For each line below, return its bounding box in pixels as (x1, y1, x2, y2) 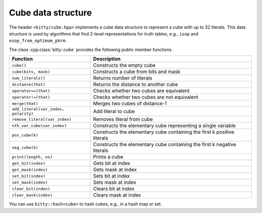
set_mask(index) (12, 180, 48, 185)
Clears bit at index (93, 185, 135, 192)
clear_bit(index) (12, 186, 50, 191)
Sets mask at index (93, 179, 137, 186)
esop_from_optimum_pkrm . (9, 38, 67, 44)
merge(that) (12, 101, 38, 106)
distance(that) (12, 82, 46, 87)
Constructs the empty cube (93, 62, 156, 69)
